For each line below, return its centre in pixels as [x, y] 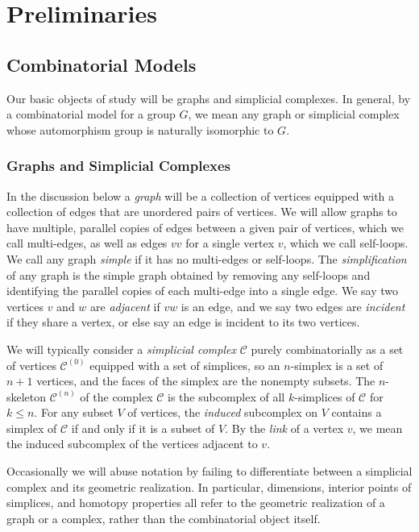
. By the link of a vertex [284, 428]
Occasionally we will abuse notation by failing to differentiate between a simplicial [209, 471]
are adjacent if [125, 306]
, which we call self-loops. [346, 243]
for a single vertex [230, 243]
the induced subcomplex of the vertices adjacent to [132, 444]
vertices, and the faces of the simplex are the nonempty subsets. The [206, 381]
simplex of [32, 428]
